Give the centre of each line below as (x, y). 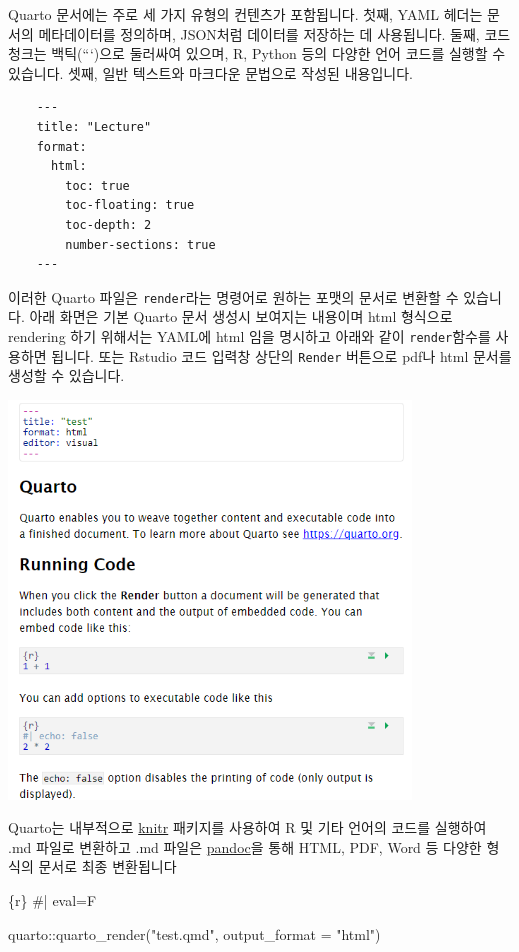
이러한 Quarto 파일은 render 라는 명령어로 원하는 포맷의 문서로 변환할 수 (233, 296)
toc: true (97, 185)
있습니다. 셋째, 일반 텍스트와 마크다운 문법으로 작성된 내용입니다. (210, 72)
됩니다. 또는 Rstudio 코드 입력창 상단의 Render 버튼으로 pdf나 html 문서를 (281, 355)
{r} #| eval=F (52, 899)
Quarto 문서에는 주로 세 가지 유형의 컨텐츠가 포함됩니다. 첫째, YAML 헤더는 (245, 14)
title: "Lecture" (94, 126)
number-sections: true (140, 244)
